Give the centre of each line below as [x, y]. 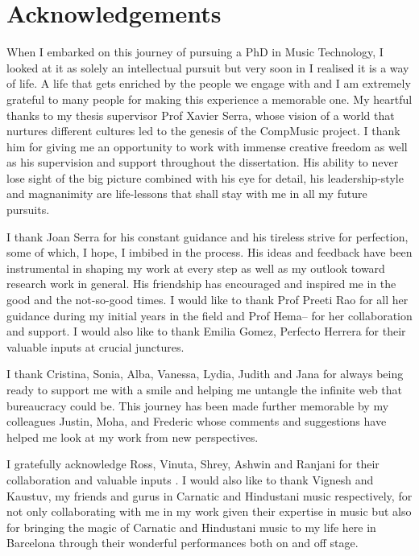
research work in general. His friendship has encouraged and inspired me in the [201, 284]
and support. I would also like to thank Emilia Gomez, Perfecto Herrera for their [206, 331]
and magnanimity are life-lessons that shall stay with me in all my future [187, 194]
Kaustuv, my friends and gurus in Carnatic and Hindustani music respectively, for [209, 495]
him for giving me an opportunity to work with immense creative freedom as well [207, 146]
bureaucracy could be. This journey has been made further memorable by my [198, 405]
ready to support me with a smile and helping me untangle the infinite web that [205, 389]
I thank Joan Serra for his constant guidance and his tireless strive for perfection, [207, 236]
